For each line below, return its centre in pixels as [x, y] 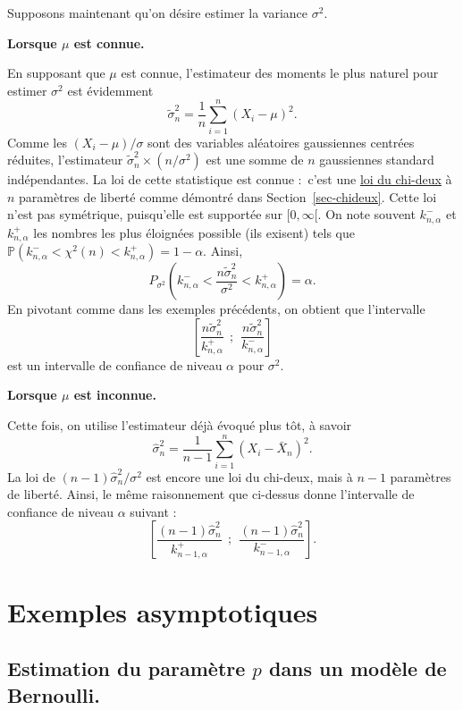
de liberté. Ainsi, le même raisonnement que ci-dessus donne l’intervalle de [211, 494]
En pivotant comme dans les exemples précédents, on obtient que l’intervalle [216, 309]
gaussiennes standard [377, 160]
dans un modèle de [358, 668]
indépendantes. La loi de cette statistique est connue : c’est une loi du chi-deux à [230, 179]
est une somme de [255, 160]
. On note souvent [366, 214]
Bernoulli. [54, 694]
